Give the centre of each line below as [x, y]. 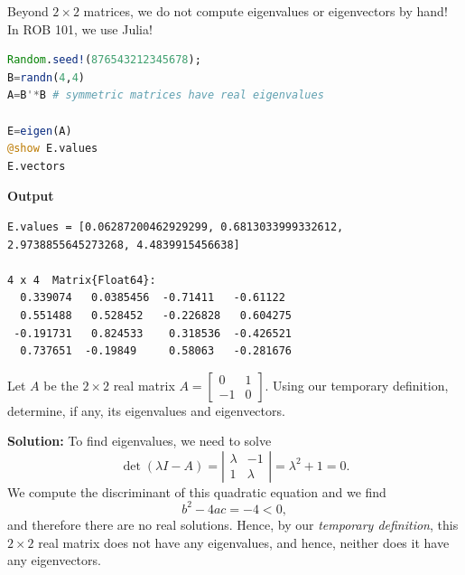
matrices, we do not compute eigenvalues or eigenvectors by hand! [265, 11]
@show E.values [53, 149]
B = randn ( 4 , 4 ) [46, 77]
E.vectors [37, 166]
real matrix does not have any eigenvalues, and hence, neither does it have [244, 542]
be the [61, 385]
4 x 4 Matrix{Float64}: [82, 280]
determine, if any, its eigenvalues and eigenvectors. [146, 410]
